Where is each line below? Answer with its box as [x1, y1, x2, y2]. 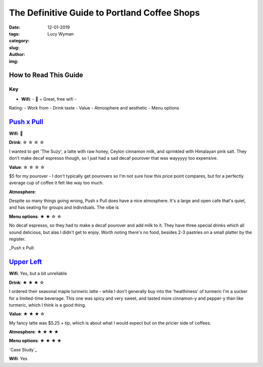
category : [9, 38, 30, 44]
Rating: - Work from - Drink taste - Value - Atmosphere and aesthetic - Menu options [9, 105, 180, 111]
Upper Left [9, 258, 42, 266]
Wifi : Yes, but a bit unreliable [9, 271, 67, 276]
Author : [9, 52, 25, 57]
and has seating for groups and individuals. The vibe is [9, 204, 119, 210]
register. [9, 236, 26, 242]
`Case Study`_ [9, 347, 38, 352]
